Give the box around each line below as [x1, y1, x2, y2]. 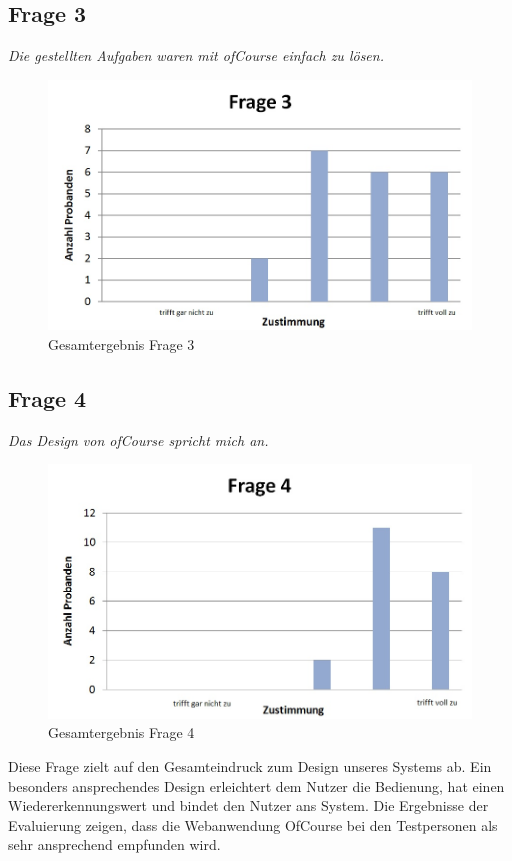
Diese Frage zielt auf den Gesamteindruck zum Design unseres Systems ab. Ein [8, 756, 492, 777]
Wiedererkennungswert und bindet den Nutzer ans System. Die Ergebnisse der [8, 795, 489, 816]
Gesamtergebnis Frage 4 [48, 722, 195, 743]
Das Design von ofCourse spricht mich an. [8, 429, 269, 450]
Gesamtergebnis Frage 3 [48, 333, 195, 354]
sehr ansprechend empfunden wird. [8, 834, 221, 855]
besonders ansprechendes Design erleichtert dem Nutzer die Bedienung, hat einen [8, 775, 505, 796]
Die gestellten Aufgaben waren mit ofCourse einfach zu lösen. [8, 45, 384, 66]
